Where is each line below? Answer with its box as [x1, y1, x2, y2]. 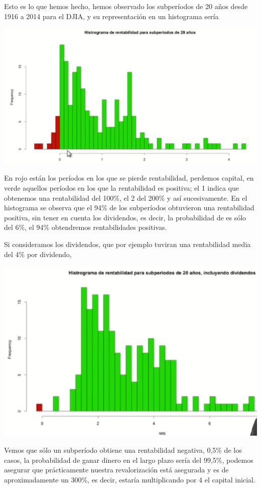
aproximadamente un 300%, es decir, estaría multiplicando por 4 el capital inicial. [4, 474, 255, 484]
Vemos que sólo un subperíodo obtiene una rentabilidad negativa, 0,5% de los [4, 445, 242, 455]
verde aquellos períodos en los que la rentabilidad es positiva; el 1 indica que [4, 183, 239, 193]
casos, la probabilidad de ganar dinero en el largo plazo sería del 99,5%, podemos [4, 454, 253, 465]
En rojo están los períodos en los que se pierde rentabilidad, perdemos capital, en [4, 173, 254, 183]
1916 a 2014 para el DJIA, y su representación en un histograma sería [4, 11, 219, 21]
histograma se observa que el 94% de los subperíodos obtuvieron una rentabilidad [4, 202, 254, 213]
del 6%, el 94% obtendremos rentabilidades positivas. [4, 222, 167, 232]
